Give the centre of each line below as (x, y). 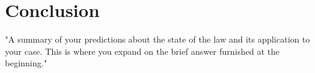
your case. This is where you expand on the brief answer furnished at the (142, 51)
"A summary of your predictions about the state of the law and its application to (157, 39)
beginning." (26, 63)
